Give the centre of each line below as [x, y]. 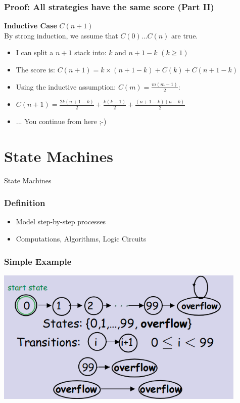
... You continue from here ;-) [61, 121]
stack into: [90, 52]
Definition [25, 203]
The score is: [35, 69]
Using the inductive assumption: [66, 86]
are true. [185, 35]
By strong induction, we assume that [61, 35]
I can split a [35, 52]
